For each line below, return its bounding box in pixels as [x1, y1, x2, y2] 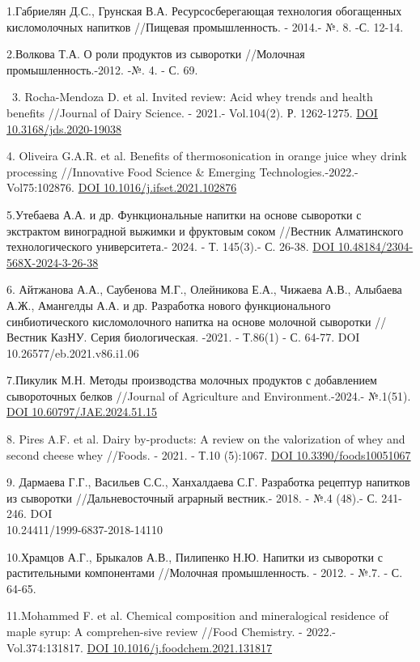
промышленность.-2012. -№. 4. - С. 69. [6, 61, 198, 78]
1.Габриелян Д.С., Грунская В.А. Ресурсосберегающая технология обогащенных [6, 2, 402, 19]
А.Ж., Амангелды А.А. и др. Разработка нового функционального [6, 296, 331, 313]
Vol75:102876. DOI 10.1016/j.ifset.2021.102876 [6, 179, 237, 196]
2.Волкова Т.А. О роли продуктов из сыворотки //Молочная [6, 45, 305, 62]
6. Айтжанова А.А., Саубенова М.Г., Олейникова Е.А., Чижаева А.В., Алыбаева [6, 281, 402, 298]
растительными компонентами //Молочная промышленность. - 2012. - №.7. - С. [6, 564, 403, 581]
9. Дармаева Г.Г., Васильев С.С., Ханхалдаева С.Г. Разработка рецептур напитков [6, 473, 410, 490]
